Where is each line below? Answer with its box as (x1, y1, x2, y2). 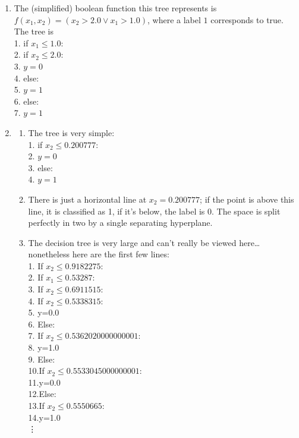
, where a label (147, 13, 201, 26)
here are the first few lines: (72, 248, 169, 260)
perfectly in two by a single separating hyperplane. (28, 216, 213, 229)
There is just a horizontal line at (28, 193, 147, 205)
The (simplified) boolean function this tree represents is (14, 2, 217, 14)
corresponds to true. (210, 13, 284, 26)
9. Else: (28, 352, 55, 365)
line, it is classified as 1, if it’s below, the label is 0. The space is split (28, 204, 281, 217)
